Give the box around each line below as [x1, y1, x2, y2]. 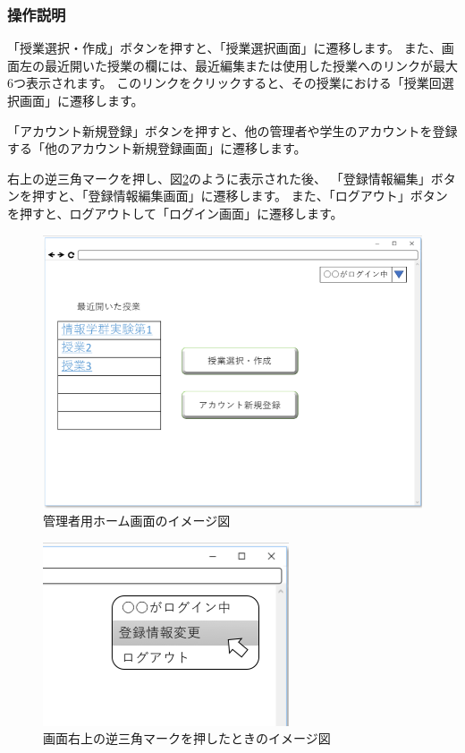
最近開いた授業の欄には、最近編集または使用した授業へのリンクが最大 [44, 56, 458, 74]
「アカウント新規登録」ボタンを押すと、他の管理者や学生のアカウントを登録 [7, 121, 458, 140]
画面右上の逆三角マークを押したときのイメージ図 [43, 729, 331, 748]
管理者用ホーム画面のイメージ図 [43, 511, 231, 530]
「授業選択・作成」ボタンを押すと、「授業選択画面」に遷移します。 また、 [7, 39, 442, 57]
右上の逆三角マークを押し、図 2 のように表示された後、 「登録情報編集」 [7, 168, 431, 187]
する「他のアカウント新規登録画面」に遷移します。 [7, 139, 307, 158]
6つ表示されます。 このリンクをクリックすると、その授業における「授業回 [7, 73, 442, 92]
